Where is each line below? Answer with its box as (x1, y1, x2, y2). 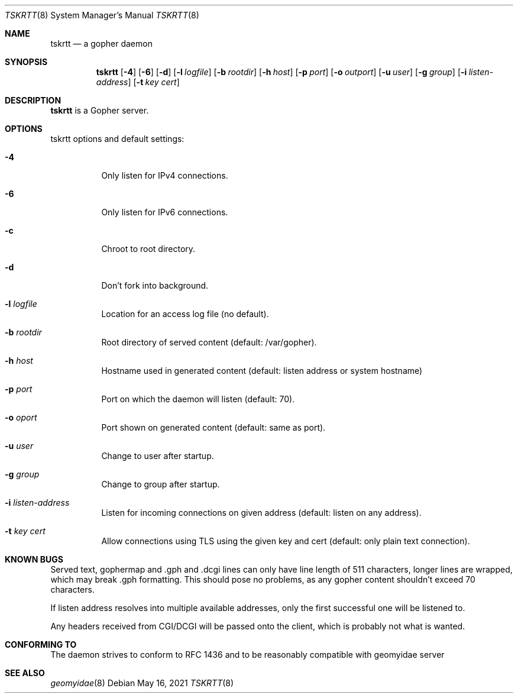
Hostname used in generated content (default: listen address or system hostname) (101, 366, 423, 376)
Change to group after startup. (101, 479, 220, 489)
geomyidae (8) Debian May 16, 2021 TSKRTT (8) (50, 678, 234, 688)
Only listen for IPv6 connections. (101, 207, 228, 217)
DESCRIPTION (5, 95, 61, 105)
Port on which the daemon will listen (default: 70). (101, 394, 295, 404)
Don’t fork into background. (101, 280, 209, 290)
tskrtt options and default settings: (50, 134, 184, 144)
